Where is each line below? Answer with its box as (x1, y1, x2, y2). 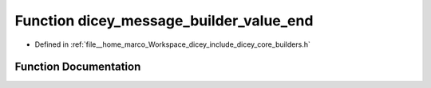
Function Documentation (14, 60, 141, 74)
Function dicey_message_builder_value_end (14, 12, 314, 29)
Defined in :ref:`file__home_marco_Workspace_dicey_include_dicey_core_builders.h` (34, 40, 310, 49)
